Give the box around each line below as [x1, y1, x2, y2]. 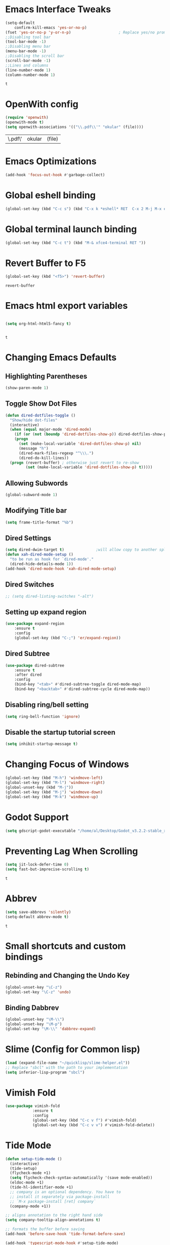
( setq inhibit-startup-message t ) [5, 741, 78, 747]
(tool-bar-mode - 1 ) [5, 39, 47, 44]
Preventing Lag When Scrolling [5, 845, 138, 857]
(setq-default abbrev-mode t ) [5, 914, 69, 920]
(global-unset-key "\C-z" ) [5, 985, 62, 990]
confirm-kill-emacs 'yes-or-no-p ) [14, 25, 87, 30]
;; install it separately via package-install [10, 1194, 110, 1199]
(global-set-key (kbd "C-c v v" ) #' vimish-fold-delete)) [32, 1122, 155, 1128]
